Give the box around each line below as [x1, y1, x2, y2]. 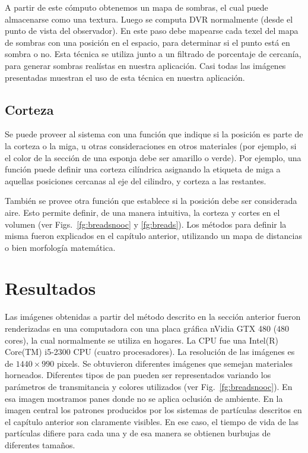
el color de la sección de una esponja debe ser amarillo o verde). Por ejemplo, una [5, 151, 301, 163]
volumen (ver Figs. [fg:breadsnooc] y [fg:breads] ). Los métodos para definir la [5, 218, 287, 230]
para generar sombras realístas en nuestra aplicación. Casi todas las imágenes [5, 59, 286, 71]
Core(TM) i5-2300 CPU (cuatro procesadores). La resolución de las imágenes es [5, 345, 295, 358]
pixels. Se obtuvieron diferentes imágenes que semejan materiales [56, 357, 293, 369]
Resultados [5, 276, 96, 300]
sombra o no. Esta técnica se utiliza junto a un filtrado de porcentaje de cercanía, [5, 48, 301, 60]
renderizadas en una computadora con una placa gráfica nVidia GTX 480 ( [5, 322, 277, 335]
